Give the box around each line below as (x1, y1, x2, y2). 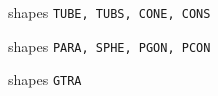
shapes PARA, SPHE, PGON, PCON (8, 35, 211, 56)
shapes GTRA (8, 69, 82, 90)
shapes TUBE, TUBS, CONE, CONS (8, 2, 211, 22)
